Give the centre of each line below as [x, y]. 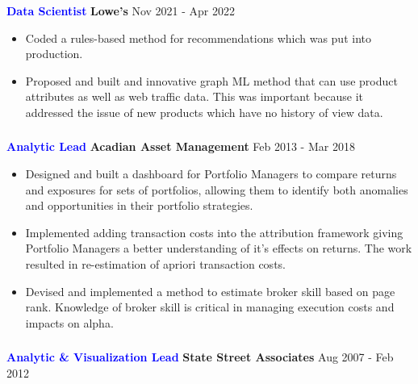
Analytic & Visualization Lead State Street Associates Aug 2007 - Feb [200, 357]
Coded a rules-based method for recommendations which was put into [198, 38]
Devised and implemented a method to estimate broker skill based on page [210, 291]
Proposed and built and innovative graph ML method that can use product [211, 80]
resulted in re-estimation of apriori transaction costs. [155, 264]
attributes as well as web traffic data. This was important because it [194, 96]
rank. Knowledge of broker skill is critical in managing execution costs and [210, 307]
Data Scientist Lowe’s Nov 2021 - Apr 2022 [121, 10]
